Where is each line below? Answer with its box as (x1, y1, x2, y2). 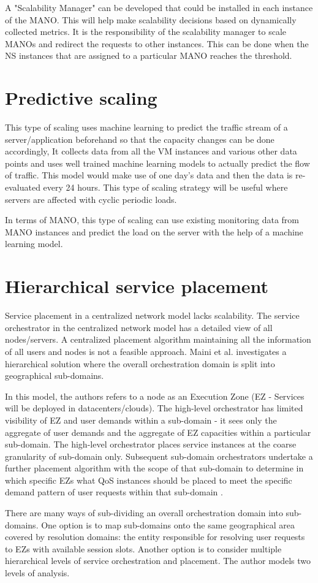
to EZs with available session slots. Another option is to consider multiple (5, 542, 282, 555)
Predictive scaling (5, 85, 157, 110)
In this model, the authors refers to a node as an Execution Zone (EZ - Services (5, 389, 305, 402)
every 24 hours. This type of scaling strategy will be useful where (43, 181, 288, 194)
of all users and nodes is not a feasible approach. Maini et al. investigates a (5, 345, 287, 357)
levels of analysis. (5, 566, 70, 579)
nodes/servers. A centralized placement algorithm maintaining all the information (5, 333, 311, 346)
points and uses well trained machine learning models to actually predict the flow (5, 156, 310, 169)
